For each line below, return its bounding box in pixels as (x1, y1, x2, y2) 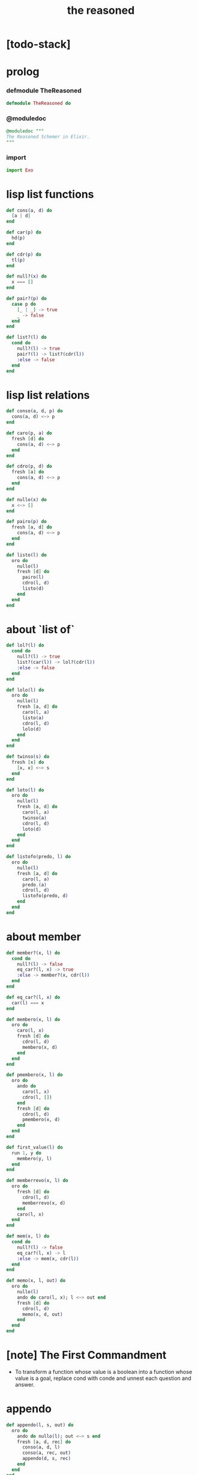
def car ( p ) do (6, 229, 42, 235)
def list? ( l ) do (6, 335, 47, 341)
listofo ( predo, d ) (22, 893, 68, 899)
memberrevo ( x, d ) (22, 1200, 66, 1206)
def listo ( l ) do (6, 552, 47, 558)
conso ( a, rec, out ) (22, 1450, 71, 1456)
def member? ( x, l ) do (6, 950, 61, 956)
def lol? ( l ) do (6, 642, 44, 649)
